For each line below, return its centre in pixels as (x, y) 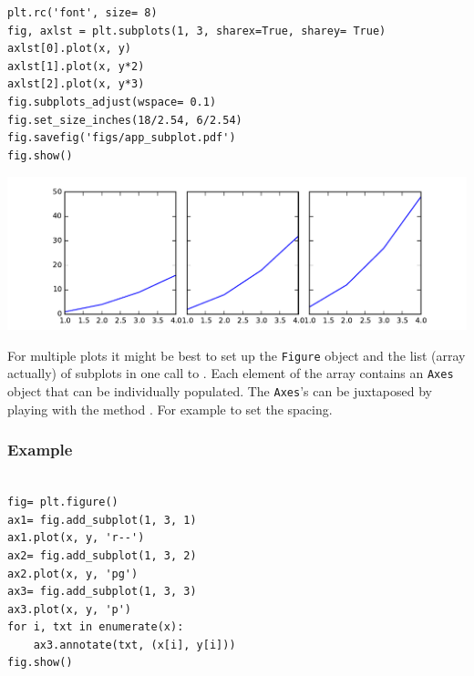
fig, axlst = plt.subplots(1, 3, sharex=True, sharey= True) (197, 31)
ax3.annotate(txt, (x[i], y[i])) (134, 645)
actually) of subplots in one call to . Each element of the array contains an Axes (231, 373)
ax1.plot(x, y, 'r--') (76, 538)
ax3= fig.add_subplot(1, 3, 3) (102, 592)
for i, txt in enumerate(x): (96, 627)
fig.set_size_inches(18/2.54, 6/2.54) (125, 120)
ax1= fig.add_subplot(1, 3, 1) (102, 520)
